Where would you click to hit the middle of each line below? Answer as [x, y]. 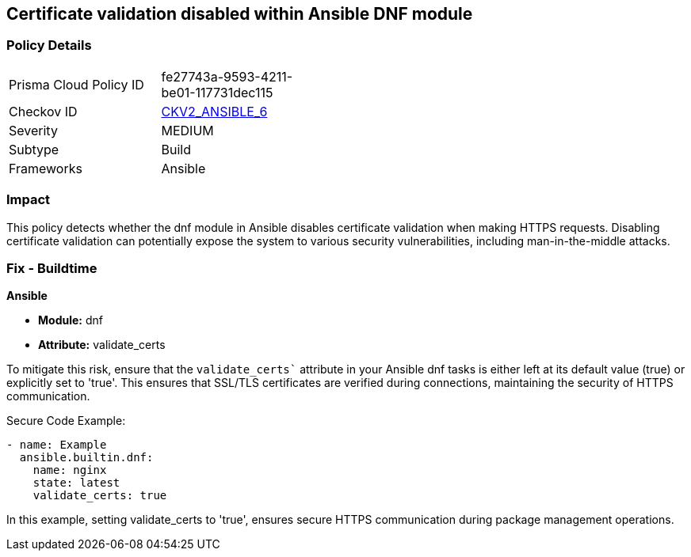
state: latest [76, 483]
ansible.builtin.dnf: [86, 458]
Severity [33, 130]
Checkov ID [43, 111]
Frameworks [46, 168]
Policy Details [49, 45]
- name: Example [57, 445]
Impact [29, 200]
